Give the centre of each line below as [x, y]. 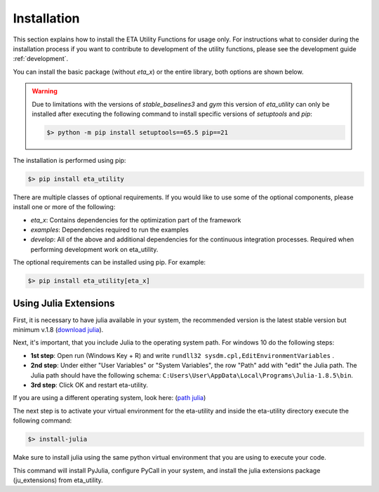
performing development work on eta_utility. [94, 249]
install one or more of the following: [64, 207]
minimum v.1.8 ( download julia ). [58, 330]
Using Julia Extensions [64, 303]
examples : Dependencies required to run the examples [110, 230]
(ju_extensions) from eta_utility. [58, 480]
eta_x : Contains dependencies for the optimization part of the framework [136, 220]
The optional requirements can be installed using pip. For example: [109, 262]
